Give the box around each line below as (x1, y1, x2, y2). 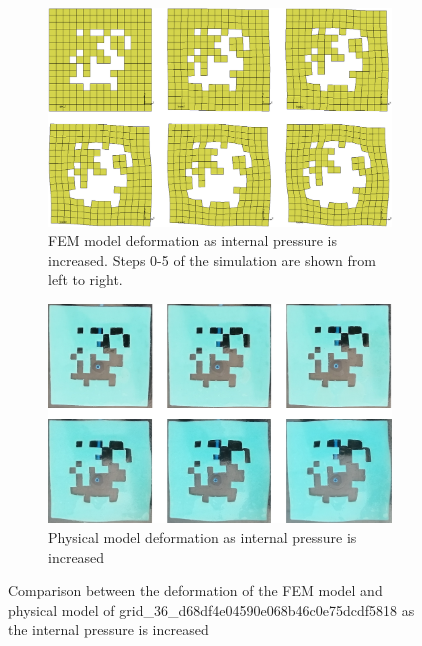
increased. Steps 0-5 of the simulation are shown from (48, 249, 376, 270)
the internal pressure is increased (8, 619, 209, 640)
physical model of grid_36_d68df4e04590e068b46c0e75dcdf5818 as (8, 599, 415, 620)
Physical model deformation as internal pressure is (48, 527, 357, 548)
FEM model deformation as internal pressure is (48, 230, 338, 251)
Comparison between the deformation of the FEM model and (8, 580, 383, 601)
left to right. (48, 269, 123, 290)
